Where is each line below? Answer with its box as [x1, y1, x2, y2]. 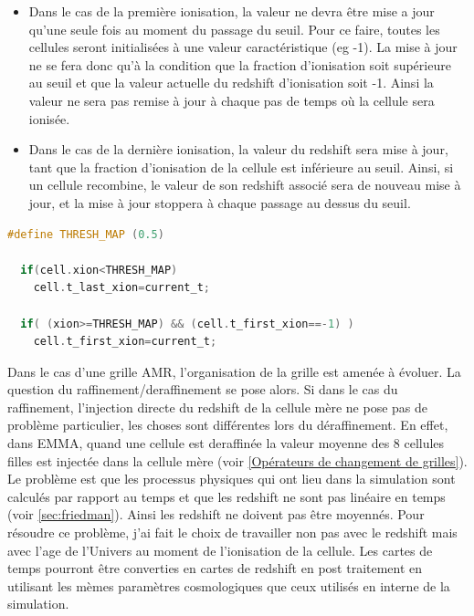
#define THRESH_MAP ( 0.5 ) [7, 227, 164, 241]
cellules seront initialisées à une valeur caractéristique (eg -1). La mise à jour [28, 37, 458, 57]
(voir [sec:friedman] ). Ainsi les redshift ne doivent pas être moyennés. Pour [7, 505, 425, 524]
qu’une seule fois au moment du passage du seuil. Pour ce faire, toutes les [28, 19, 440, 38]
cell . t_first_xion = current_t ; [33, 335, 217, 349]
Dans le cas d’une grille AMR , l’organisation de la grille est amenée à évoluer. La [7, 361, 461, 381]
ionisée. [28, 109, 70, 128]
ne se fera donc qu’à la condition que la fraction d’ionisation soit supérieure [28, 55, 451, 74]
